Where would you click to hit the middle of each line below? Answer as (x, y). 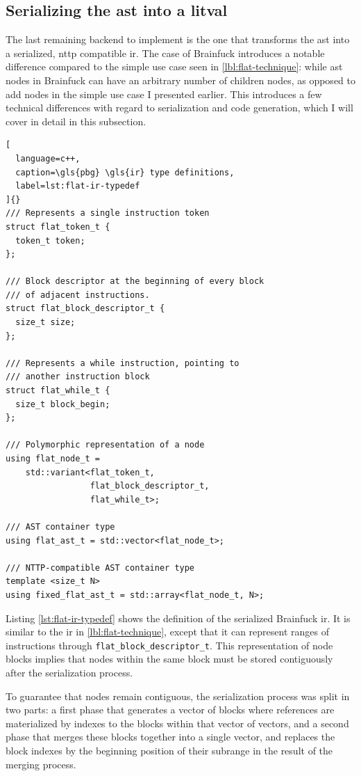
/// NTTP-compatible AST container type (100, 568)
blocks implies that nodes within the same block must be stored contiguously (169, 659)
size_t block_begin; (63, 404)
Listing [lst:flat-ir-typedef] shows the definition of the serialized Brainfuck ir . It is (178, 618)
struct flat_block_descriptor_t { (85, 309)
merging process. (41, 764)
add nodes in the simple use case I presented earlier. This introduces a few (164, 94)
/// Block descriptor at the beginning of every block (135, 282)
